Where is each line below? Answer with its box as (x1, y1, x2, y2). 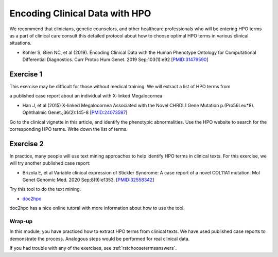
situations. (9, 40, 32, 46)
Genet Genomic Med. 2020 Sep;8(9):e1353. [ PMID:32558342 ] (22, 177, 154, 183)
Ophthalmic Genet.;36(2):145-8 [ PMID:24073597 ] (22, 109, 128, 115)
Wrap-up (9, 218, 33, 225)
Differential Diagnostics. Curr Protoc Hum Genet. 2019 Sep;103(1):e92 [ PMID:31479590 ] (22, 56, 208, 63)
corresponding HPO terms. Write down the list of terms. (9, 126, 128, 132)
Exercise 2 (9, 139, 44, 148)
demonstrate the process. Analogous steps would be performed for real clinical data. (9, 235, 190, 242)
